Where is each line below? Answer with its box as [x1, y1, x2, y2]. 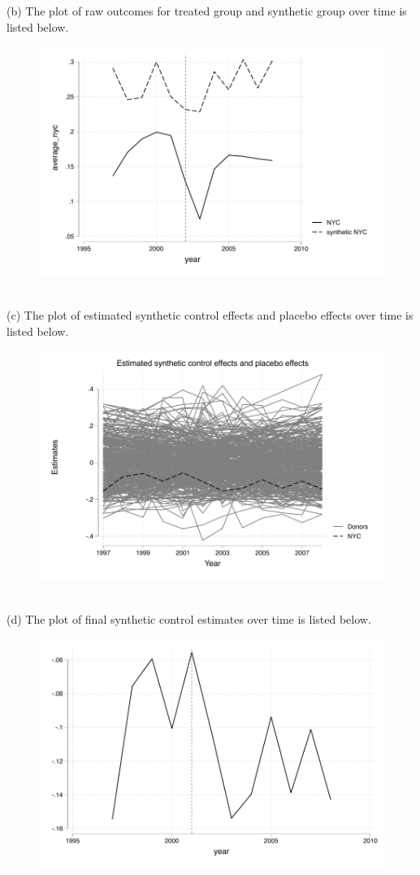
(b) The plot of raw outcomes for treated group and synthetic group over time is [6, 2, 407, 19]
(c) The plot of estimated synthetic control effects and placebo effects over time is [6, 307, 414, 324]
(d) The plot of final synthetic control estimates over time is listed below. [6, 611, 371, 628]
